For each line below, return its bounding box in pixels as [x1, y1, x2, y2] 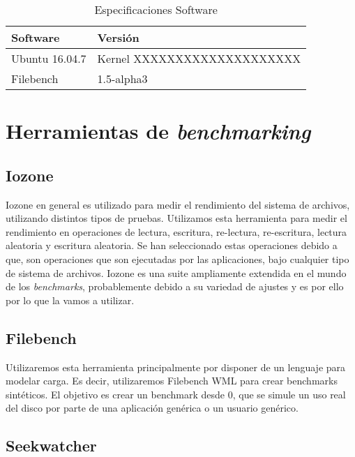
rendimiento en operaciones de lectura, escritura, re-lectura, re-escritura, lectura [6, 224, 347, 239]
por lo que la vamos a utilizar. [6, 292, 135, 307]
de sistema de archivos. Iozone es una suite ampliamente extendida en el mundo [6, 265, 347, 280]
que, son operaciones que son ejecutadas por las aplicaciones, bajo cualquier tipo [6, 251, 349, 266]
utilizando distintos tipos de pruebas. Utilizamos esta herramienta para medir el [6, 211, 347, 225]
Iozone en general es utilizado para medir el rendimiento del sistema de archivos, [6, 197, 350, 211]
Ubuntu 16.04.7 [11, 50, 86, 66]
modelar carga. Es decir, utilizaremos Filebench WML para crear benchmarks [6, 373, 338, 388]
